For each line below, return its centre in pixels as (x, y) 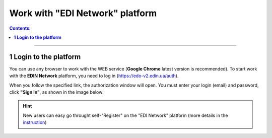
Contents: (20, 28)
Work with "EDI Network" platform (83, 13)
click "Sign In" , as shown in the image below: (57, 92)
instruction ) (35, 122)
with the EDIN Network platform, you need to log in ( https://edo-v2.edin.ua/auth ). (94, 76)
